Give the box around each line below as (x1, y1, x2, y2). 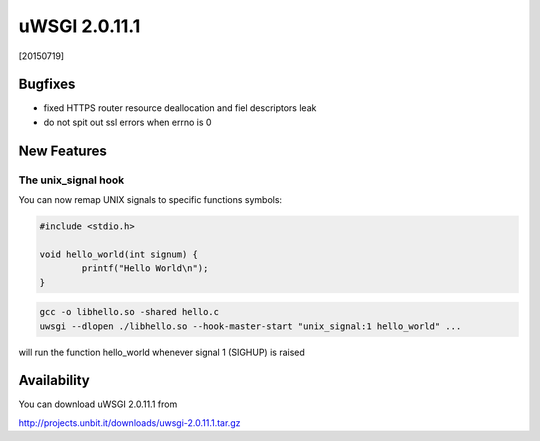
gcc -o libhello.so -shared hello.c (39, 306, 220, 318)
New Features (18, 142, 107, 159)
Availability (18, 372, 90, 389)
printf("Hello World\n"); (81, 263, 209, 274)
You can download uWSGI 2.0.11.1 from (18, 398, 178, 410)
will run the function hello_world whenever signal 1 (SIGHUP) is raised (18, 346, 305, 358)
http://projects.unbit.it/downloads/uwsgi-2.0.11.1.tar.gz (18, 416, 241, 429)
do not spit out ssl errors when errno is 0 (43, 116, 212, 128)
